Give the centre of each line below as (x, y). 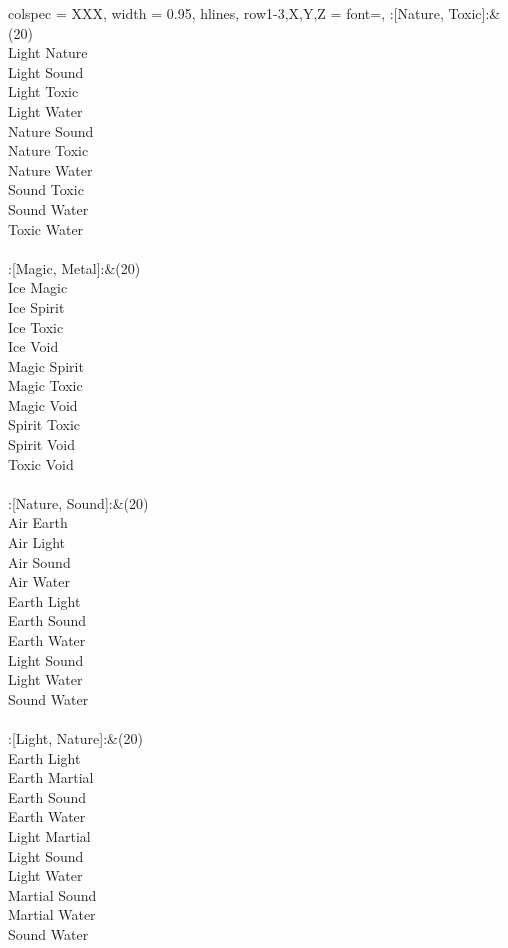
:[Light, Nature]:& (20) (75, 737)
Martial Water (52, 914)
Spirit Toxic (44, 424)
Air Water (39, 581)
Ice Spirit (36, 306)
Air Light (37, 542)
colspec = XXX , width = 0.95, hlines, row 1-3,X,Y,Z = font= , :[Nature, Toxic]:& (254, 13)
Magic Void (43, 404)
